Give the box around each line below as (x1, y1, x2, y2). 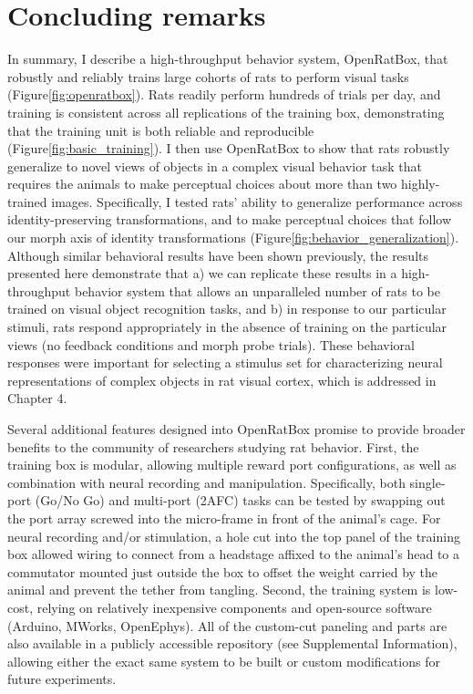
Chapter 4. (7, 388, 67, 408)
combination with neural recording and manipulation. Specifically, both (7, 472, 406, 492)
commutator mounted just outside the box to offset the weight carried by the (7, 562, 438, 581)
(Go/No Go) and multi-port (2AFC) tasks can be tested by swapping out (35, 491, 446, 510)
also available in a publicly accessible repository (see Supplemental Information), (7, 634, 458, 653)
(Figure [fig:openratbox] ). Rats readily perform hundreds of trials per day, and (7, 85, 441, 104)
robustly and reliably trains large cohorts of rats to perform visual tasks (7, 67, 409, 86)
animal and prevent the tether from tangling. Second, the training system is (7, 580, 431, 599)
